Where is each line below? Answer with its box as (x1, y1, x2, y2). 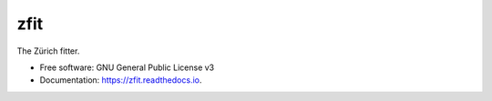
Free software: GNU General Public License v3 (39, 62, 215, 73)
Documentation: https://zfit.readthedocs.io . (39, 75, 202, 86)
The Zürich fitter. (16, 45, 80, 56)
